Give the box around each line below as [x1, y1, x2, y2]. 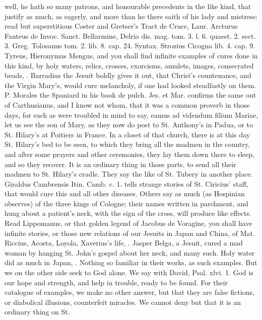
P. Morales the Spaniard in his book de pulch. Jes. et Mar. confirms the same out [5, 90, 256, 100]
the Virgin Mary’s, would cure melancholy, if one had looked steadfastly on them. [5, 79, 256, 90]
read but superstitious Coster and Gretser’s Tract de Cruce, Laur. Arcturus [5, 21, 238, 31]
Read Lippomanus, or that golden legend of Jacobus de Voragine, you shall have [5, 218, 252, 228]
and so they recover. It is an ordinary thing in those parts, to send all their [5, 158, 236, 169]
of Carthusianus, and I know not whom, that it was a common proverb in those [5, 99, 250, 110]
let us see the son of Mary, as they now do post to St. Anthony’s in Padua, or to [5, 119, 253, 130]
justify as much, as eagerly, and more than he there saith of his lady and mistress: [5, 11, 258, 21]
